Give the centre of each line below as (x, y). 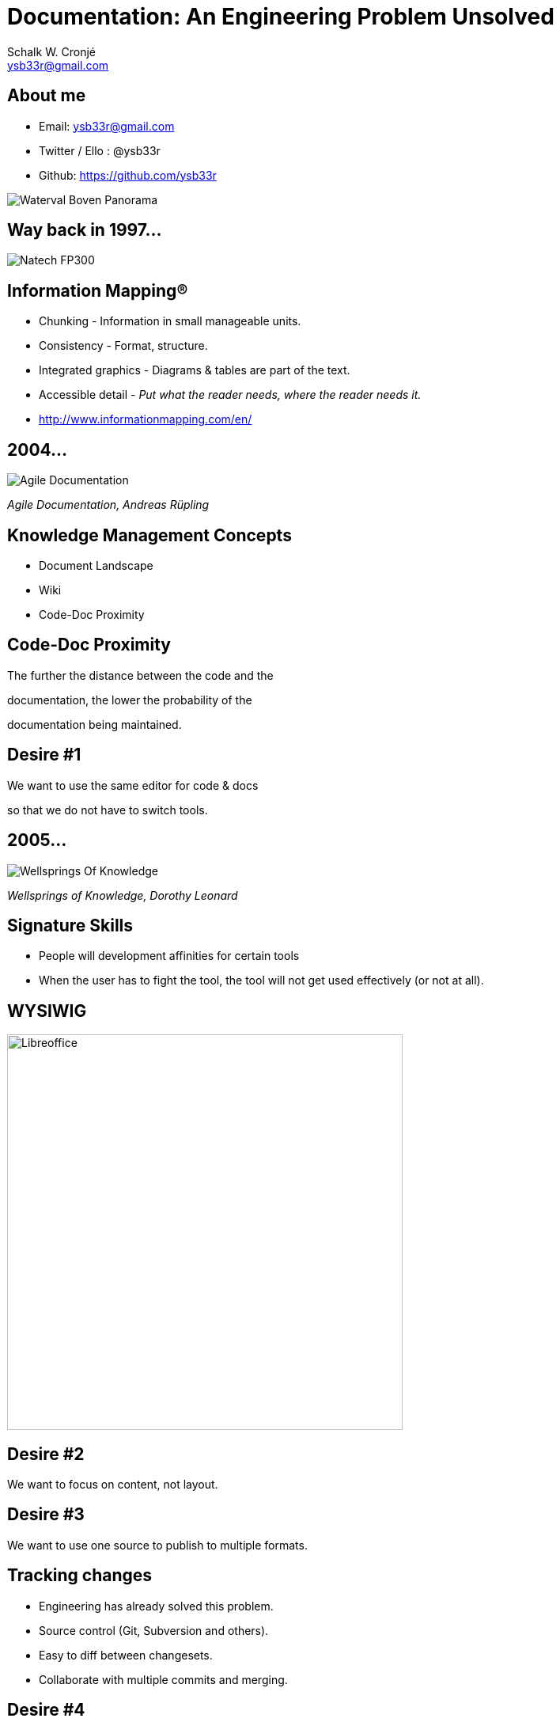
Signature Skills (70, 925)
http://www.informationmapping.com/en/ (146, 419)
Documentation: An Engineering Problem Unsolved (281, 17)
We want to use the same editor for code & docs (133, 785)
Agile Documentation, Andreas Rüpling (108, 505)
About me (47, 96)
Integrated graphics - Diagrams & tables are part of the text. (195, 370)
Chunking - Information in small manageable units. (170, 321)
